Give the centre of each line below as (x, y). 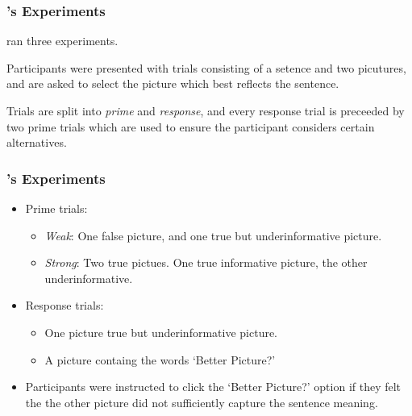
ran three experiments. (62, 41)
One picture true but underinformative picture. (161, 332)
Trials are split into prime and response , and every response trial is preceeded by (206, 110)
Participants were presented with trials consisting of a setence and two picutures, (206, 67)
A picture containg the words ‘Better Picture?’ (160, 359)
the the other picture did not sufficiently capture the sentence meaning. (202, 402)
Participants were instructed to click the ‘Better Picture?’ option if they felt (213, 387)
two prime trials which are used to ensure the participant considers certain (191, 126)
